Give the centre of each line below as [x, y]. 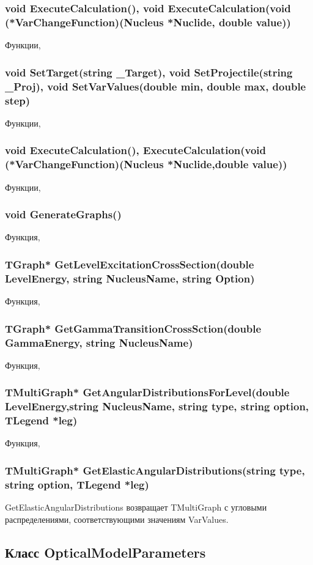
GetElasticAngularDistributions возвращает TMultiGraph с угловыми [136, 507]
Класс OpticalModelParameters [105, 552]
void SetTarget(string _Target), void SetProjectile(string [149, 72]
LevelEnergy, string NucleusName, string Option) [130, 278]
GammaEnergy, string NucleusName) [99, 342]
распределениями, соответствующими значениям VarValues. [117, 519]
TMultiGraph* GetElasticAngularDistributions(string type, [155, 470]
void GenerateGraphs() [63, 214]
